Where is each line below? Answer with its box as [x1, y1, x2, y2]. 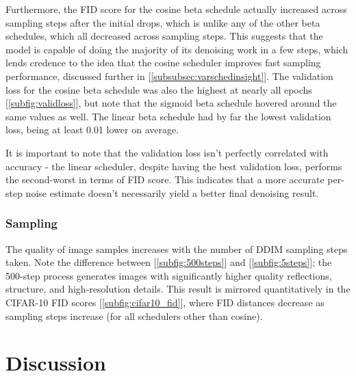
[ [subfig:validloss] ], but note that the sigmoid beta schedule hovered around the [5, 96, 337, 110]
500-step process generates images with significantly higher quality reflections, [5, 268, 332, 282]
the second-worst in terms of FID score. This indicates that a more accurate [5, 172, 325, 187]
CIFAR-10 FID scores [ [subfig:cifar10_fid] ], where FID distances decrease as [5, 295, 325, 309]
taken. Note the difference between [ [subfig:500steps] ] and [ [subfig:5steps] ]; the [5, 255, 332, 269]
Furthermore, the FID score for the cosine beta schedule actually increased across [5, 2, 347, 16]
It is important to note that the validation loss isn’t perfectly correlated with [5, 145, 329, 159]
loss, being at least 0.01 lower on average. [5, 122, 179, 137]
